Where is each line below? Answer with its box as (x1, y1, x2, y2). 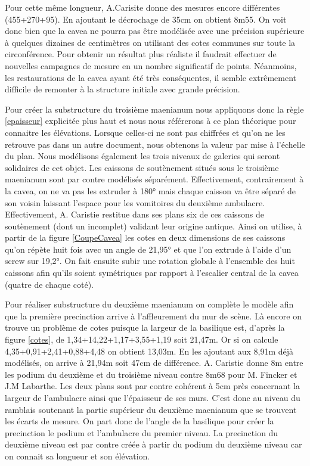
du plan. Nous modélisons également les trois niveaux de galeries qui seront (5, 150, 280, 162)
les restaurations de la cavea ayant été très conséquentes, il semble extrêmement (5, 71, 297, 83)
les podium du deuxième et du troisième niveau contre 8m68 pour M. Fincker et (5, 368, 297, 380)
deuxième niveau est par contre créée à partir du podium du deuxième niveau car (5, 438, 302, 451)
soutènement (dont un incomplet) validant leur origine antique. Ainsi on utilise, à (5, 219, 302, 232)
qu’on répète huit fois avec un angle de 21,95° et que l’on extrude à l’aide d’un (5, 243, 292, 255)
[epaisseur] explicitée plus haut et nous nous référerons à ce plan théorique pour (5, 114, 296, 127)
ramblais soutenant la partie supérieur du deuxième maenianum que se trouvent (5, 403, 297, 415)
